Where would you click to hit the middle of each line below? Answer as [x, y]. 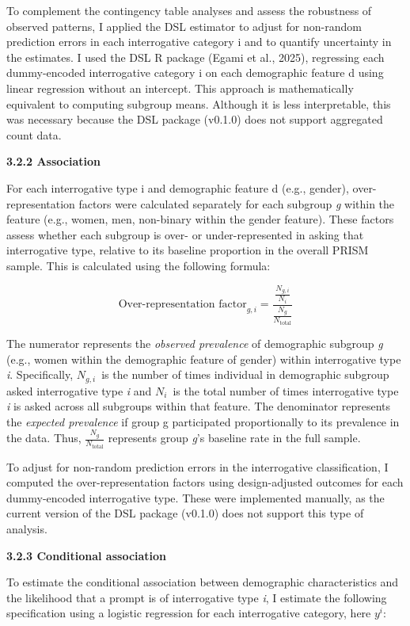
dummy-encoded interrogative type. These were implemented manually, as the [196, 497]
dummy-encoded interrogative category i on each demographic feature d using [195, 73]
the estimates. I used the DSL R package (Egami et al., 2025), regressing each [196, 57]
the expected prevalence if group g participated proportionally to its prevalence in [203, 421]
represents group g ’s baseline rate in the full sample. [234, 438]
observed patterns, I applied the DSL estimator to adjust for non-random [184, 26]
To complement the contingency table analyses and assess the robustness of [189, 10]
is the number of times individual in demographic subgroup [245, 374]
